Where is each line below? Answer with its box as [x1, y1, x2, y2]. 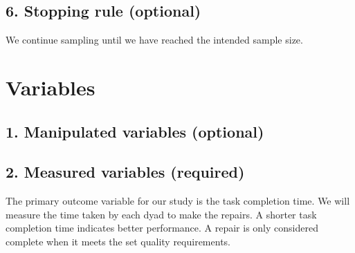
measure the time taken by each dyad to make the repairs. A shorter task [6, 207, 317, 221]
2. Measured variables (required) [6, 161, 245, 182]
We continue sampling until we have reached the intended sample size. [6, 32, 303, 47]
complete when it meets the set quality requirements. [6, 234, 230, 248]
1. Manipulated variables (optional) [6, 120, 264, 142]
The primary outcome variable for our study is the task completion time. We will [6, 194, 350, 208]
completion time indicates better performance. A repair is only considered [6, 221, 318, 235]
